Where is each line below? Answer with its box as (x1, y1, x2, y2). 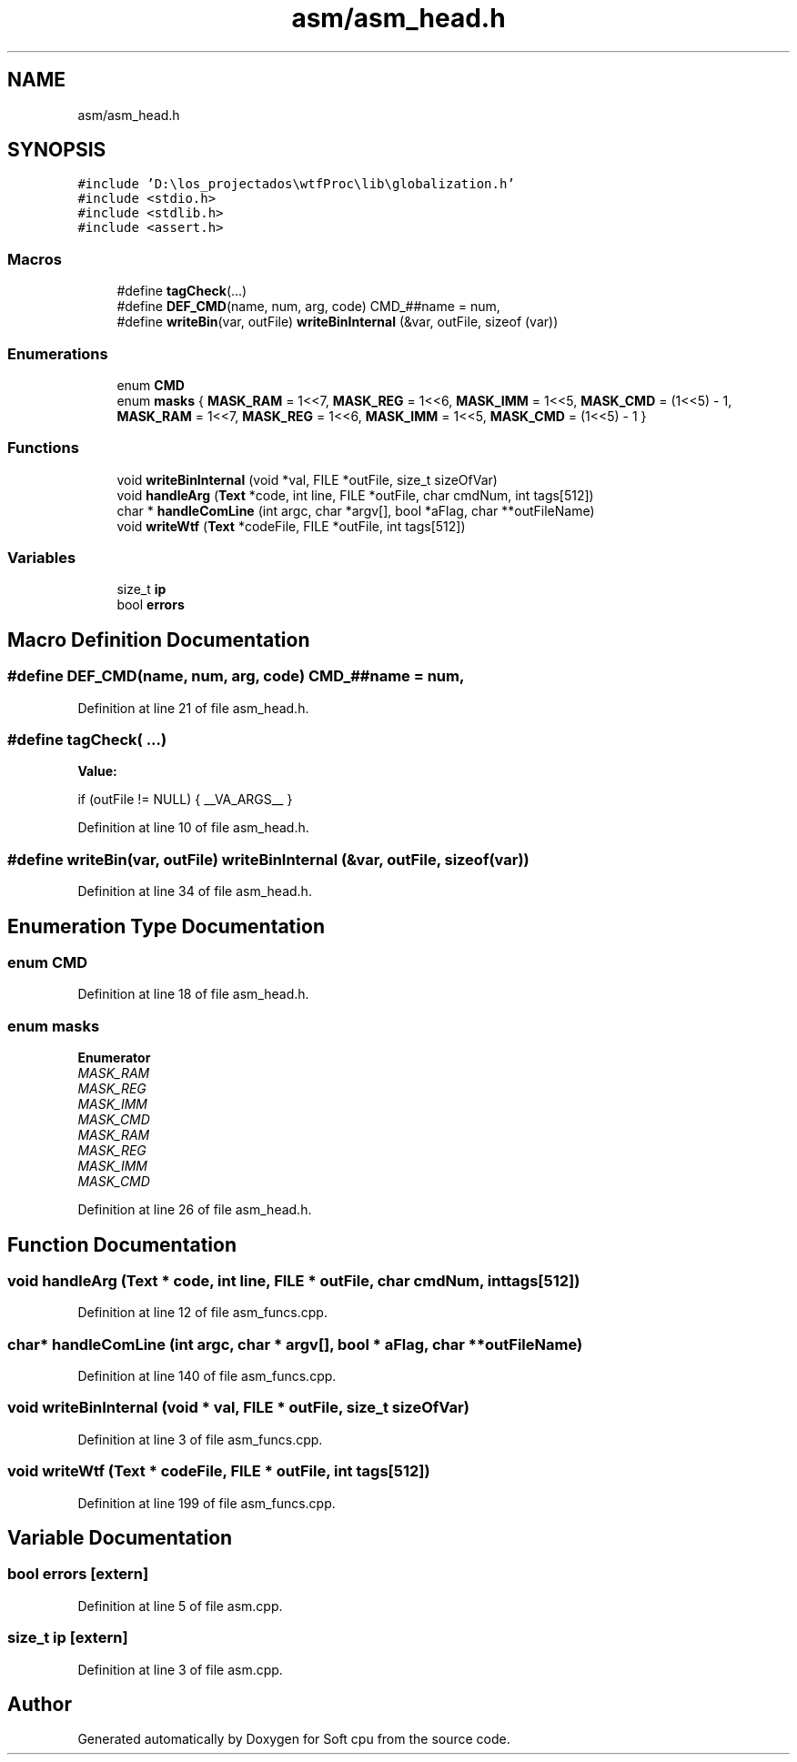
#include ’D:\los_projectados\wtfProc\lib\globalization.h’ (77, 176, 515, 192)
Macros (7, 249, 62, 268)
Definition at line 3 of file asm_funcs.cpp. (77, 1431, 323, 1447)
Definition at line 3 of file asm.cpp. (77, 1661, 283, 1677)
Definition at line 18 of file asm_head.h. (77, 986, 309, 1002)
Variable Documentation (7, 1526, 233, 1550)
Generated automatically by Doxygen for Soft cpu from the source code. (77, 1731, 510, 1747)
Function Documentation (7, 1233, 237, 1256)
